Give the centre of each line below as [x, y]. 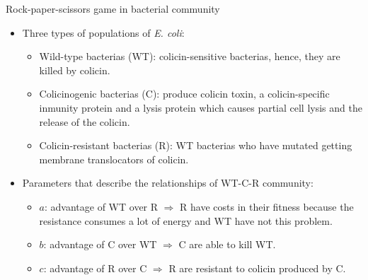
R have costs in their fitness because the [267, 206]
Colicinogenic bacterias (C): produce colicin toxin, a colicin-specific [184, 94]
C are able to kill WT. [227, 244]
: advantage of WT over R [102, 206]
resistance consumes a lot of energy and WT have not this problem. [186, 220]
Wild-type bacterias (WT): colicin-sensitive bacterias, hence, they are [190, 56]
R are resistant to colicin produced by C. [257, 268]
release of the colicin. [85, 121]
